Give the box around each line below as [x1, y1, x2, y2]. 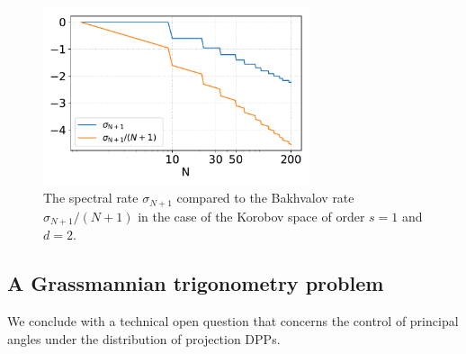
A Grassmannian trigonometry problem [7, 269, 384, 297]
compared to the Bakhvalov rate [176, 188, 354, 207]
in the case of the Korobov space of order [138, 206, 365, 225]
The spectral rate [43, 188, 139, 207]
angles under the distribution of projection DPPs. [7, 329, 281, 348]
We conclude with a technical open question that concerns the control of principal [7, 312, 459, 331]
